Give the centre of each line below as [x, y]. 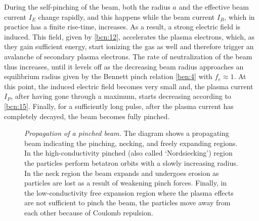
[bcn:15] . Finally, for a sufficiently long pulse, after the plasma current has [119, 106]
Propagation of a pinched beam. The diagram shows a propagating [127, 133]
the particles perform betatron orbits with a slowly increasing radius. [131, 162]
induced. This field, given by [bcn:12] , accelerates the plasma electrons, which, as [129, 36]
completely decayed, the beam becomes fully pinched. [87, 116]
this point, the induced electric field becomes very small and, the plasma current [129, 86]
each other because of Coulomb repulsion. [89, 212]
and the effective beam [214, 7]
